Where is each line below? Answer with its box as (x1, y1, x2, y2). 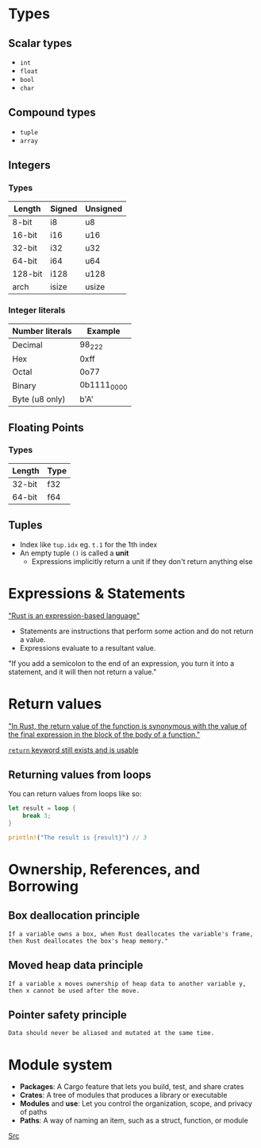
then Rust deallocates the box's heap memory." (8, 936, 169, 945)
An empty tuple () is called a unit (19, 548, 129, 558)
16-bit (12, 229, 38, 240)
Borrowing (8, 878, 79, 896)
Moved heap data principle (8, 959, 144, 972)
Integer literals (8, 305, 66, 316)
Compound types (8, 106, 97, 119)
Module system (8, 1056, 113, 1074)
